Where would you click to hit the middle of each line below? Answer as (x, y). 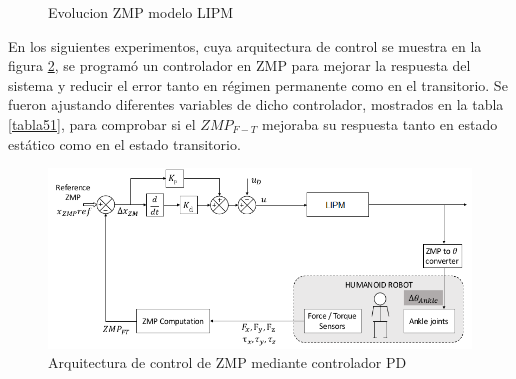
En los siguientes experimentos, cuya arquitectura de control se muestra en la (245, 45)
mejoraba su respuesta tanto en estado (380, 123)
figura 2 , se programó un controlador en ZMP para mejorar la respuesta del (239, 65)
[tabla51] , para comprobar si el (102, 123)
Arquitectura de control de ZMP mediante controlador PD (227, 362)
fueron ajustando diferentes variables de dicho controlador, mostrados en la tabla (256, 104)
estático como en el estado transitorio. (124, 143)
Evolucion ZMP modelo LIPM (141, 12)
